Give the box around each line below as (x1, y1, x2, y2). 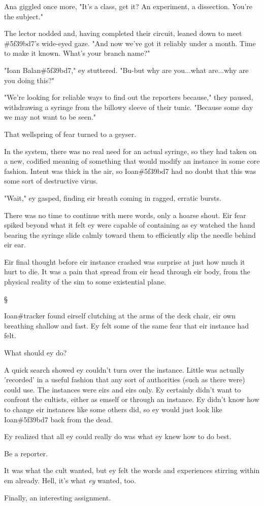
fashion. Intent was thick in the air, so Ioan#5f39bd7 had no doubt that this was (4, 165, 256, 176)
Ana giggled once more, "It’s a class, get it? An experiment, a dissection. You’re (4, 1, 253, 11)
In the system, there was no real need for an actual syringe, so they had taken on (4, 146, 257, 156)
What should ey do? (4, 347, 67, 358)
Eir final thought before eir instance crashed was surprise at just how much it (4, 256, 245, 267)
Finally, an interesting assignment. (4, 492, 111, 502)
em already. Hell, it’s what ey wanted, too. (4, 475, 136, 485)
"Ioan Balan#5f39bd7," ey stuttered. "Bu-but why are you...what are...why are (4, 64, 249, 75)
